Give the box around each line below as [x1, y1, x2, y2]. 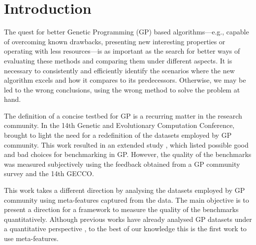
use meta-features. [4, 233, 59, 243]
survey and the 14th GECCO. [4, 168, 94, 179]
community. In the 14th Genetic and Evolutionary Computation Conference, [4, 120, 235, 130]
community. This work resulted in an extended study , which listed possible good [4, 139, 249, 150]
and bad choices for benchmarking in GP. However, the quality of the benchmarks [4, 149, 252, 159]
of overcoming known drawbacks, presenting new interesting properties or [4, 36, 225, 46]
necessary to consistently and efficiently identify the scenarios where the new [4, 65, 235, 75]
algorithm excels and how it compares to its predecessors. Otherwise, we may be [4, 75, 246, 85]
